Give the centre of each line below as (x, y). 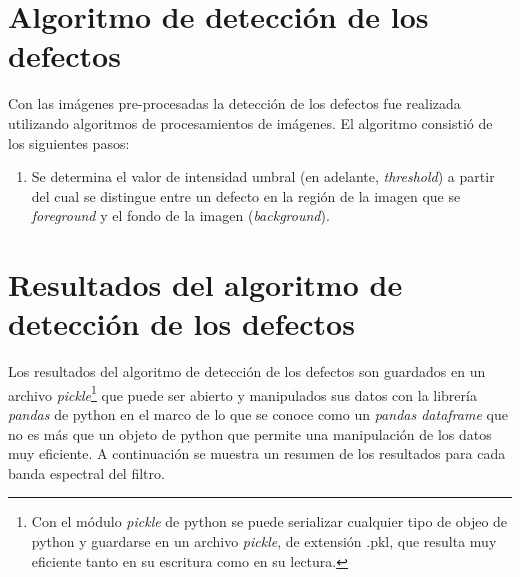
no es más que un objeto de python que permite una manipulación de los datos (250, 433)
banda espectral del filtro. (86, 472)
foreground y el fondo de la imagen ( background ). (180, 215)
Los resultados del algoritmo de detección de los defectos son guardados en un (247, 371)
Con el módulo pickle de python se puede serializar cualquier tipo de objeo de (269, 521)
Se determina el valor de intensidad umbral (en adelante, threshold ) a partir (263, 176)
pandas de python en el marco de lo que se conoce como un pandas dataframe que (258, 414)
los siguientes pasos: (69, 142)
